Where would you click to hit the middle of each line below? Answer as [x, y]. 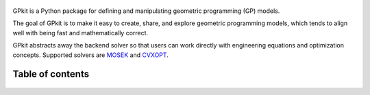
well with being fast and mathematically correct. [81, 33]
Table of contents [51, 74]
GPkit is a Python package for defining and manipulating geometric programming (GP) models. [146, 11]
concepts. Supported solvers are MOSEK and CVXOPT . [91, 55]
